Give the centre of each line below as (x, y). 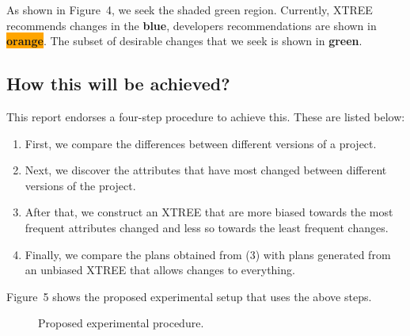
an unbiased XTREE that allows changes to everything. (160, 270)
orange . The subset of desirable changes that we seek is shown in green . (184, 41)
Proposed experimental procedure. (121, 323)
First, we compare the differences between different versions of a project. (201, 143)
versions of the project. (80, 185)
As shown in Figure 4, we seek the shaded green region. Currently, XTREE (190, 10)
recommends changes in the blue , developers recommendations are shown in (192, 25)
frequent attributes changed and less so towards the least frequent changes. (207, 227)
